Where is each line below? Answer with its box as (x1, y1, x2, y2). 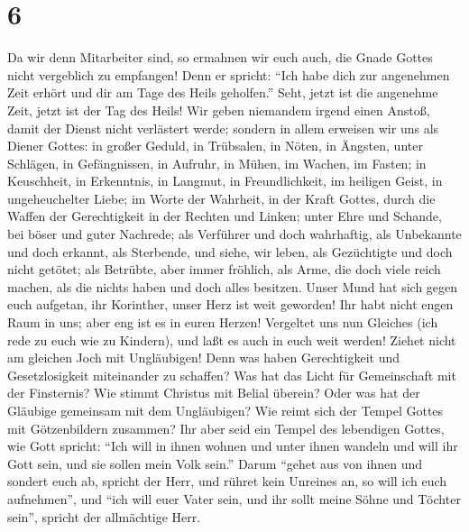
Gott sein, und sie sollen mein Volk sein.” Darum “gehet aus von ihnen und (7, 454, 422, 472)
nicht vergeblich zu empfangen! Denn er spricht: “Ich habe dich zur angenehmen (7, 65, 450, 84)
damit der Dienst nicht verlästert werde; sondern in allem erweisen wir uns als (7, 118, 439, 137)
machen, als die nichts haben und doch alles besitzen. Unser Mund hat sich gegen (7, 277, 458, 296)
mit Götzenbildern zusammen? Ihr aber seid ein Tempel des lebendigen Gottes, (7, 418, 445, 437)
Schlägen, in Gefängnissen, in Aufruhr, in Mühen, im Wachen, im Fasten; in (7, 153, 427, 172)
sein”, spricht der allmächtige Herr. (7, 507, 201, 526)
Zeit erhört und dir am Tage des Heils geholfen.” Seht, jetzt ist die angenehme (7, 83, 438, 102)
